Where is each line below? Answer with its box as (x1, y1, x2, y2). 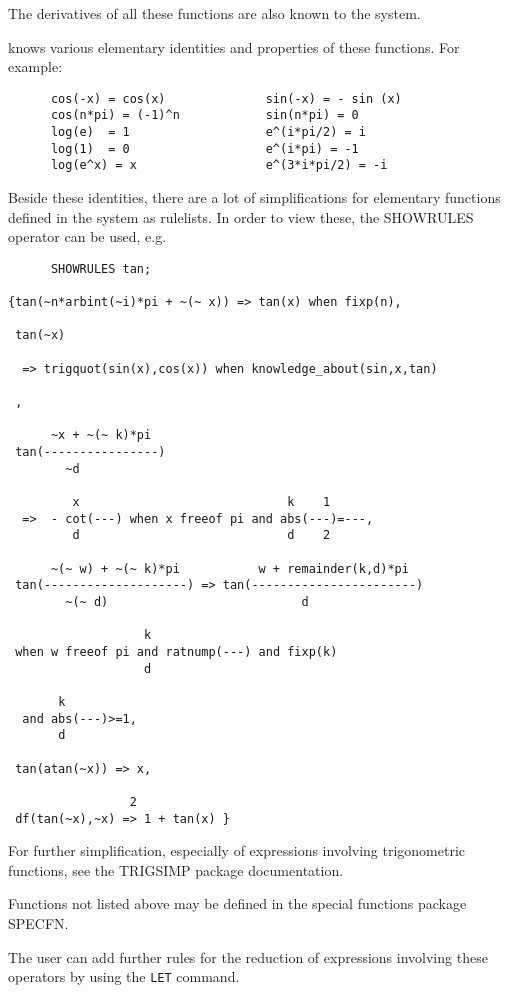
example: (8, 56, 63, 77)
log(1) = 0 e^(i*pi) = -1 (50, 141, 359, 156)
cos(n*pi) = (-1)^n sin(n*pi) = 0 (50, 108, 359, 123)
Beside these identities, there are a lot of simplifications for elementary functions (8, 187, 501, 208)
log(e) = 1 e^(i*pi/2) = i (50, 125, 366, 140)
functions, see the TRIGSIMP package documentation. (8, 859, 344, 880)
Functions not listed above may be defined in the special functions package (8, 893, 467, 914)
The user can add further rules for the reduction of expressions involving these (8, 946, 488, 967)
